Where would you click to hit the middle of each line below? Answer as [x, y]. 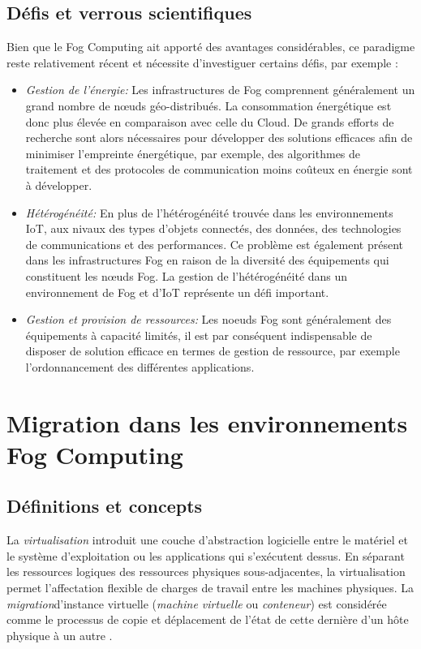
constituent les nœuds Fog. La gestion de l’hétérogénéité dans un [187, 275]
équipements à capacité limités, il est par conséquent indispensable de [199, 335]
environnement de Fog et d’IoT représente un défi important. [177, 292]
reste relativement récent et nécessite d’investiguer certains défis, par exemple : [202, 62]
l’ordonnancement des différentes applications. [140, 366]
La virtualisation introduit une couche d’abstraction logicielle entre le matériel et [207, 540]
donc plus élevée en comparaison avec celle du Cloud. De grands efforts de [210, 121]
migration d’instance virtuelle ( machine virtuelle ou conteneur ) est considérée [197, 603]
